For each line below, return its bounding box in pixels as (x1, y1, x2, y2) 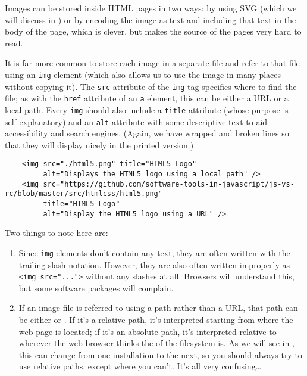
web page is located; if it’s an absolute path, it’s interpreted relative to (18, 325, 277, 337)
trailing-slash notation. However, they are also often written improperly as (18, 258, 290, 271)
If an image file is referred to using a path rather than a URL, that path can (18, 302, 298, 314)
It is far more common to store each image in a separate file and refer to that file (5, 57, 300, 69)
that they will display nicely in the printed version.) (5, 138, 194, 151)
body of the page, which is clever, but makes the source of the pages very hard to (5, 25, 302, 38)
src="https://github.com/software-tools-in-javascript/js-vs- (43, 179, 295, 188)
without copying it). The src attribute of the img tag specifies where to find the (5, 80, 297, 92)
